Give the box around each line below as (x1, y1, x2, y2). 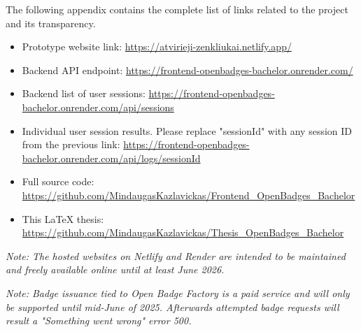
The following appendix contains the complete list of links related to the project (6, 2, 348, 16)
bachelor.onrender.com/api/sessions (22, 99, 174, 114)
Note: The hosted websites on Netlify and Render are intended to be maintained (6, 248, 346, 263)
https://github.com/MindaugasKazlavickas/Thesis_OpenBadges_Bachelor (22, 225, 344, 240)
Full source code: (22, 174, 94, 189)
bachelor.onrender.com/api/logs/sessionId (22, 150, 201, 165)
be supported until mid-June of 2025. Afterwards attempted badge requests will (6, 299, 339, 314)
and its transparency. (6, 15, 96, 30)
